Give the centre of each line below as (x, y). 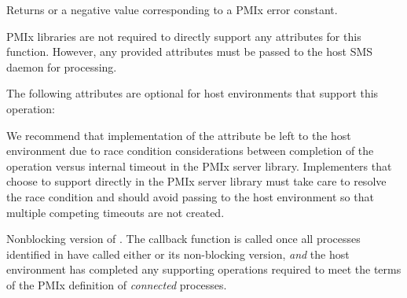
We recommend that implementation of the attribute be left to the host (179, 135)
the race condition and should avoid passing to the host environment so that (190, 196)
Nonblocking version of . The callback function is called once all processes (183, 239)
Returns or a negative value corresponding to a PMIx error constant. (172, 9)
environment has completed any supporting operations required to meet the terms (204, 269)
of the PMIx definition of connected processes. (117, 284)
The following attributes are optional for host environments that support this (192, 93)
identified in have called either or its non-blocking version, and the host (178, 254)
